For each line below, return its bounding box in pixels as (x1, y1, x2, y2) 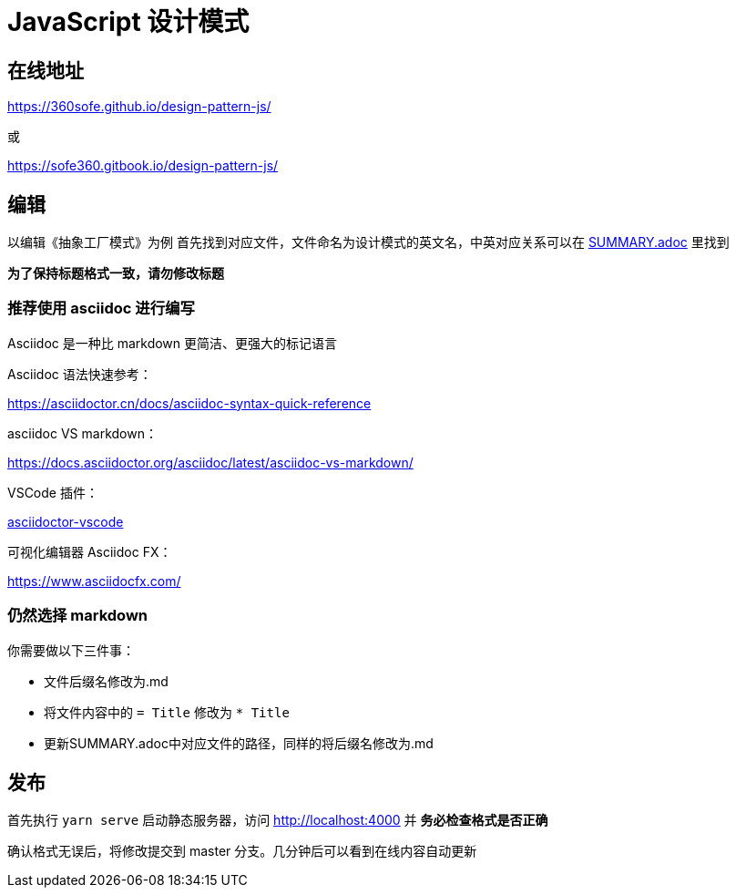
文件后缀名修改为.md (44, 673, 169, 689)
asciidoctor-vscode (7, 513, 124, 530)
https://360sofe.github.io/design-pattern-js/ (7, 98, 271, 115)
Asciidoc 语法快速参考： (7, 365, 152, 382)
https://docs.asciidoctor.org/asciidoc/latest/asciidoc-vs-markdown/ (7, 454, 414, 470)
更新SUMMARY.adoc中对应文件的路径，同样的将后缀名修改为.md (44, 735, 434, 751)
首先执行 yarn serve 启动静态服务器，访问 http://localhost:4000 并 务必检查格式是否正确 (7, 812, 548, 828)
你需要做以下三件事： (7, 642, 135, 658)
